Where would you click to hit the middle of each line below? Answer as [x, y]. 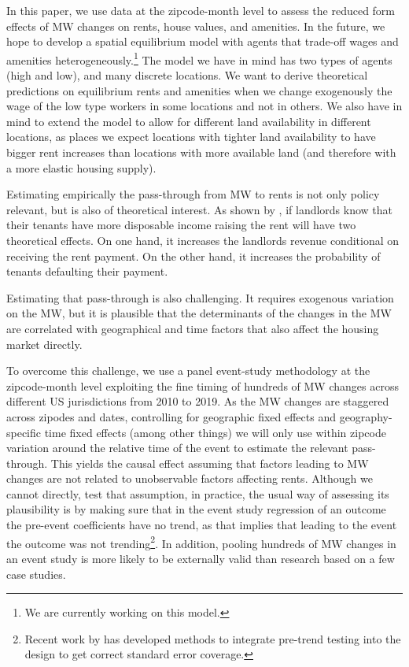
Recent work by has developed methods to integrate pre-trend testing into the [213, 638]
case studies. [36, 574]
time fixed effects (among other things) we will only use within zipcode [215, 432]
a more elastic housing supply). [81, 167]
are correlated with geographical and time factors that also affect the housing [193, 328]
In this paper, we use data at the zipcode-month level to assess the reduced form [201, 10]
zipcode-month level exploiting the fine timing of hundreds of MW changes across [203, 385]
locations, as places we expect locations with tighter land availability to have [191, 137]
